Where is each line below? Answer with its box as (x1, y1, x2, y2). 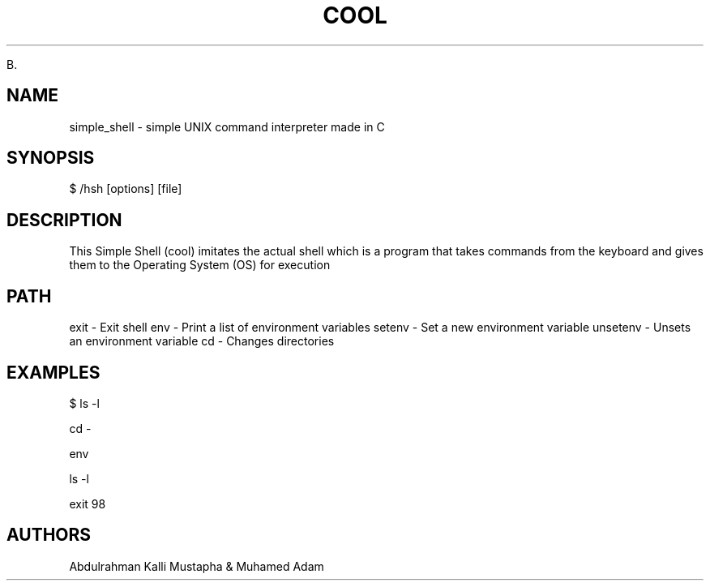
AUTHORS (6, 525, 92, 546)
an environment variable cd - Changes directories (69, 334, 335, 349)
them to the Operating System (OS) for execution (69, 258, 331, 272)
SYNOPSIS (6, 148, 95, 169)
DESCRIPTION (6, 209, 122, 230)
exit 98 (69, 496, 106, 511)
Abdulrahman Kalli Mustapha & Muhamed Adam (69, 559, 324, 573)
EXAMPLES (6, 362, 101, 383)
